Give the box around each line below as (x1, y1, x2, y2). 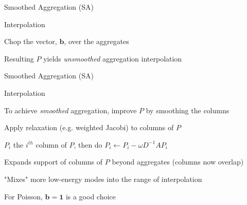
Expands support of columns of (4, 156, 103, 167)
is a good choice (65, 191, 116, 201)
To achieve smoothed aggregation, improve (4, 105, 137, 115)
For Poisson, (4, 191, 43, 201)
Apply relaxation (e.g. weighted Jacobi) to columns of (4, 122, 174, 133)
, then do (74, 139, 102, 150)
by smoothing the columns (146, 105, 230, 115)
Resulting (4, 53, 34, 64)
